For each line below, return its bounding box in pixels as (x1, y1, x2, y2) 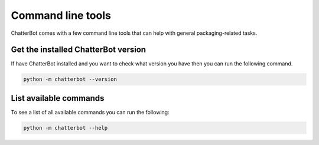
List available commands (11, 93, 105, 103)
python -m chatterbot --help (23, 124, 108, 131)
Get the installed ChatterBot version (11, 45, 147, 55)
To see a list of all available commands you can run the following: (11, 108, 170, 116)
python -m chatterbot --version (23, 76, 118, 83)
